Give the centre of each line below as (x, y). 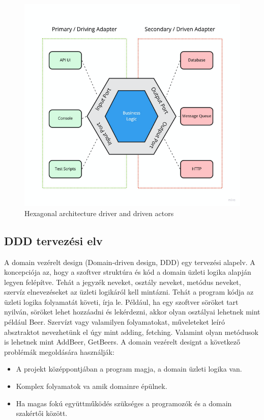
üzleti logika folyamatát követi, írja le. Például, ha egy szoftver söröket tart (121, 301)
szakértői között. (42, 413)
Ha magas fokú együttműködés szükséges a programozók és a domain (124, 403)
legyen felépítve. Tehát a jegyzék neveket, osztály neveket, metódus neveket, (123, 282)
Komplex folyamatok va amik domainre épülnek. (92, 386)
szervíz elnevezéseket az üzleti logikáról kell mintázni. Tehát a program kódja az (129, 292)
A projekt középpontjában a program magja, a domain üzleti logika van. (129, 369)
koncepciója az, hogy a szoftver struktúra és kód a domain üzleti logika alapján (128, 272)
